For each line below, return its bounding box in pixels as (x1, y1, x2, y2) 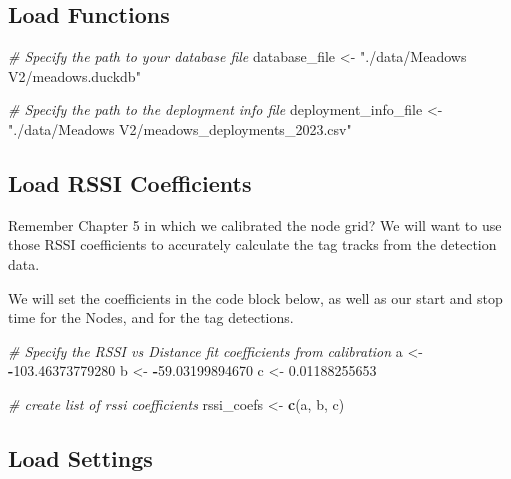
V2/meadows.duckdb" (8, 65, 141, 86)
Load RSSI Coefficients (8, 167, 252, 198)
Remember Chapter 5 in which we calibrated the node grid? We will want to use (8, 214, 502, 235)
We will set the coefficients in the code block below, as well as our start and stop (8, 287, 503, 308)
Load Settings (8, 442, 153, 473)
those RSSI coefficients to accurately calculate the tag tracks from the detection (8, 234, 497, 255)
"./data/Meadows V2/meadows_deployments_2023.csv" (8, 118, 352, 139)
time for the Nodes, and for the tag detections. (8, 307, 294, 328)
